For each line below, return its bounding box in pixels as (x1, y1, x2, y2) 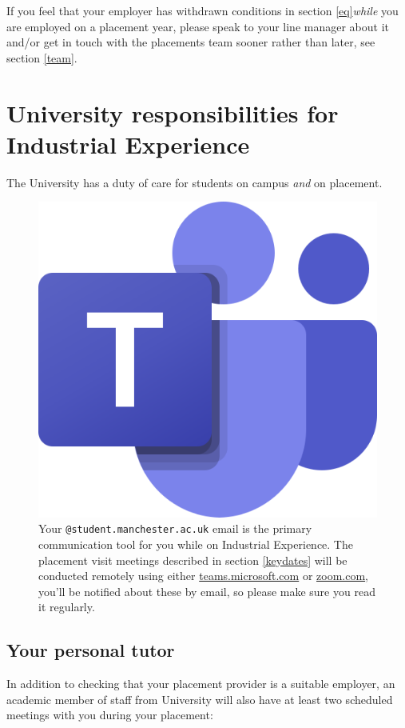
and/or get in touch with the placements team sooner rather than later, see (6, 34, 375, 50)
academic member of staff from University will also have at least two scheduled (6, 690, 393, 707)
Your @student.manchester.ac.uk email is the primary (38, 520, 312, 537)
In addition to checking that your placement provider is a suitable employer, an (6, 675, 395, 692)
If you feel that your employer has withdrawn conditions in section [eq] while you (6, 2, 399, 18)
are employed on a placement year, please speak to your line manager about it (6, 18, 389, 34)
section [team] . (6, 49, 77, 66)
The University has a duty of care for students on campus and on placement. (6, 174, 383, 190)
